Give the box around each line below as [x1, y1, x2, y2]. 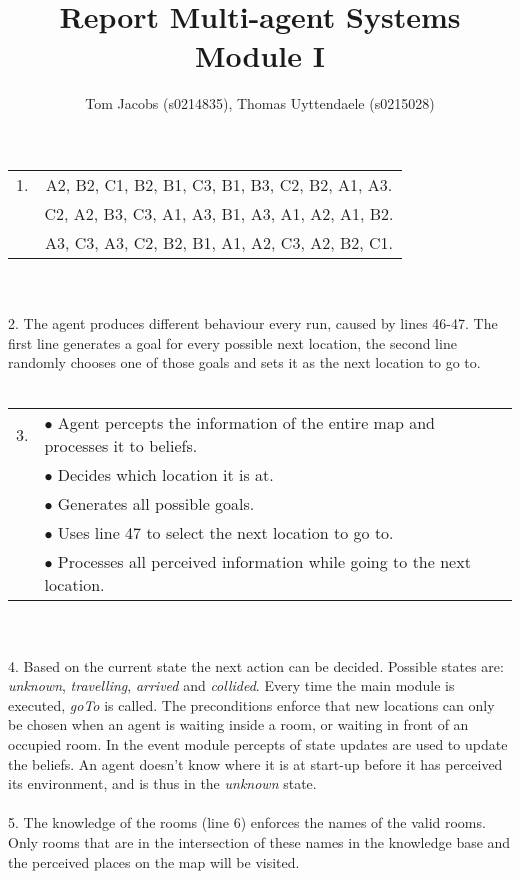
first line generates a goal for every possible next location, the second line [8, 332, 457, 353]
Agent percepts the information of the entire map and [57, 411, 435, 435]
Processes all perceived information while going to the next [57, 550, 471, 574]
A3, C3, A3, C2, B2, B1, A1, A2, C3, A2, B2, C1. [44, 230, 394, 254]
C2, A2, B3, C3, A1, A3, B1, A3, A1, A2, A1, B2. [44, 201, 394, 225]
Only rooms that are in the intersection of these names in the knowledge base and [8, 832, 511, 852]
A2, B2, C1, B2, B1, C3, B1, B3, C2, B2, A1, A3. [45, 172, 393, 196]
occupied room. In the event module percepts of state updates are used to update [8, 734, 508, 755]
